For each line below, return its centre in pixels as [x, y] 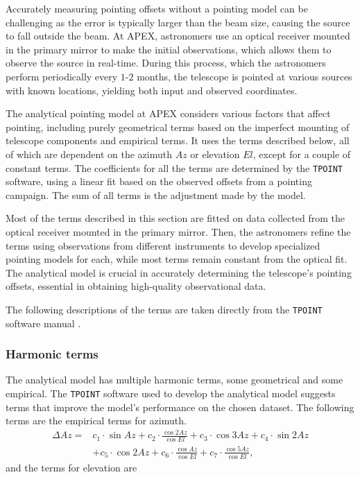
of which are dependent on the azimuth [89, 154]
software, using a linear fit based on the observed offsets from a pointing [159, 181]
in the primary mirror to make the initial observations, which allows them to [169, 49]
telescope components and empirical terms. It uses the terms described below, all [178, 140]
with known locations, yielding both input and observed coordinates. [152, 90]
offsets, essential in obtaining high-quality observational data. [136, 286]
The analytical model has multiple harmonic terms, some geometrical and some [174, 380]
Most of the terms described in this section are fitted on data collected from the [175, 218]
